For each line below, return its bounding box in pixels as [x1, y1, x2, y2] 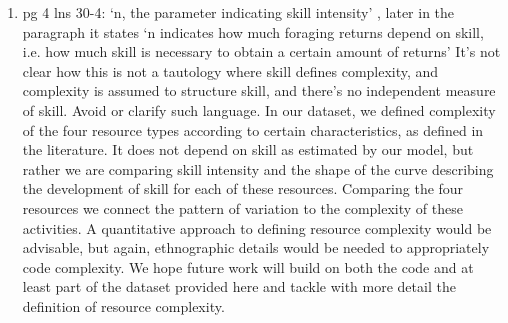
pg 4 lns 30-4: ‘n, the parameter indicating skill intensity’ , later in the [22, 2, 455, 22]
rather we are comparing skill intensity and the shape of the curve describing [22, 158, 494, 179]
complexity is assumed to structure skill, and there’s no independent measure [22, 80, 496, 101]
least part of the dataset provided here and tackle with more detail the [22, 276, 456, 297]
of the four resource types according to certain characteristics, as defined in [22, 119, 484, 140]
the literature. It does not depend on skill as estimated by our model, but [22, 139, 474, 160]
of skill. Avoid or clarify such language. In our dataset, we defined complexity [22, 99, 496, 120]
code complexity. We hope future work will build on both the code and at [22, 256, 474, 277]
